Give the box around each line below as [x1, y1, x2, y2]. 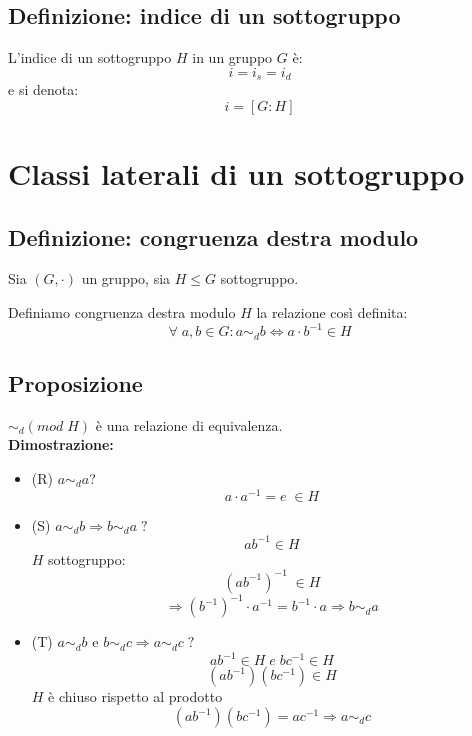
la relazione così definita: [256, 302, 408, 323]
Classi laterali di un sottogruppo [8, 153, 465, 194]
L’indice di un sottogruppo [8, 47, 172, 68]
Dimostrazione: [8, 434, 114, 455]
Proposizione [8, 367, 143, 398]
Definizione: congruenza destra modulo [8, 221, 419, 252]
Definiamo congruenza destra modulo [8, 302, 236, 323]
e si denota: [8, 79, 79, 100]
